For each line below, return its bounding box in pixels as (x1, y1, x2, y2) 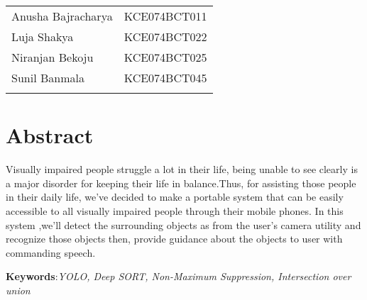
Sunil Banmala (11, 70, 84, 86)
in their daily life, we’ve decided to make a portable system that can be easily (6, 189, 344, 204)
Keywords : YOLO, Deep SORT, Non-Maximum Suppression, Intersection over (6, 269, 351, 284)
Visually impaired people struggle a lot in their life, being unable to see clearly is (6, 162, 358, 177)
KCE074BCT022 (124, 28, 207, 45)
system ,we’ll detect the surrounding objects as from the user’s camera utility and (6, 217, 361, 232)
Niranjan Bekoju (11, 49, 94, 65)
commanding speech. (6, 245, 96, 260)
